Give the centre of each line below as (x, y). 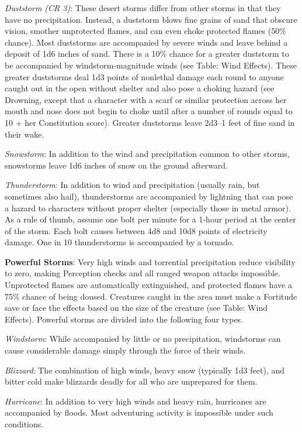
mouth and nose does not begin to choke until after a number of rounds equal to (149, 111)
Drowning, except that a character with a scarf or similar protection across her (146, 99)
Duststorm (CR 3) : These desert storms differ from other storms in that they (143, 8)
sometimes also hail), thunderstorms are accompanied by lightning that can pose (149, 196)
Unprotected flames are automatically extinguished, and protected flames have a (148, 285)
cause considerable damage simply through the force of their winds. (125, 350)
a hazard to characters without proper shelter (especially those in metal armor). (148, 208)
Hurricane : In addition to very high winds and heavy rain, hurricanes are (136, 401)
